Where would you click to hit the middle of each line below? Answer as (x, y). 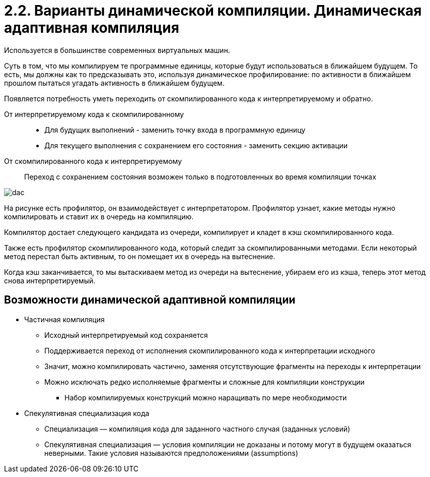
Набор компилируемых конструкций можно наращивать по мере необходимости (206, 397)
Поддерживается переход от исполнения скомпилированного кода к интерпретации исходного (210, 350)
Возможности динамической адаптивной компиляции (150, 300)
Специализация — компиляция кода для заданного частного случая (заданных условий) (197, 429)
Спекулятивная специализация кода (87, 413)
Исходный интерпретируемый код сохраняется (126, 335)
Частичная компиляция (64, 319)
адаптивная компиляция (92, 28)
